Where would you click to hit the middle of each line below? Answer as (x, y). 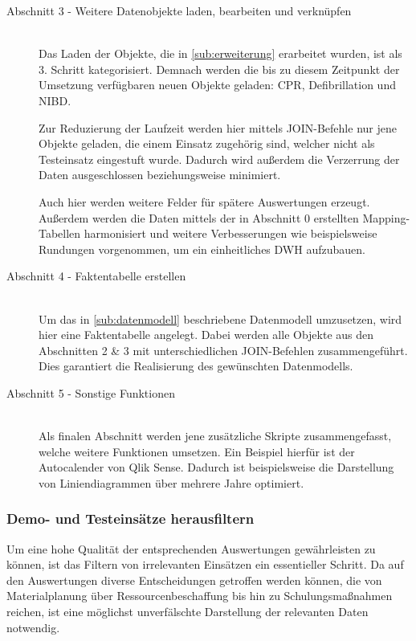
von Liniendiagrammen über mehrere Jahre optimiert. (171, 482)
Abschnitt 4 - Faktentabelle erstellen (96, 276)
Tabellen (60, 233)
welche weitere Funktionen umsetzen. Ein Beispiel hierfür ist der (197, 451)
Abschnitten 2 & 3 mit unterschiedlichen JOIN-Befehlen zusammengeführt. (223, 350)
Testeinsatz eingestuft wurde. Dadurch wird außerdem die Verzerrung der (219, 159)
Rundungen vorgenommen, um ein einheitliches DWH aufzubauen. (202, 249)
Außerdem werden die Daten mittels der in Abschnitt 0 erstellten (199, 217)
